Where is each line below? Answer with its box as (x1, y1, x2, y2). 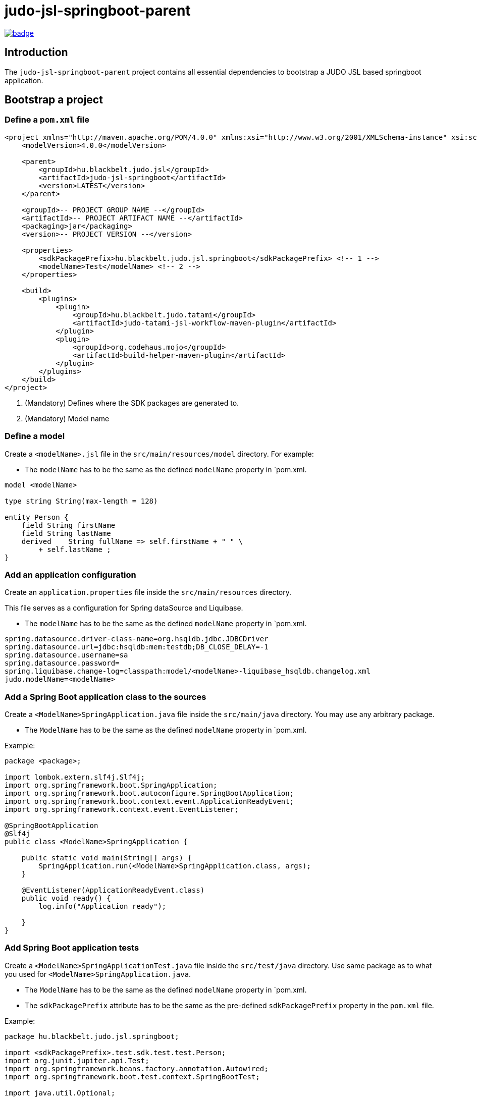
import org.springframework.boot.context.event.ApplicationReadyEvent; (5, 797, 294, 806)
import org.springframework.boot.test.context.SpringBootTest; (5, 1072, 260, 1081)
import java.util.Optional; (5, 1088, 116, 1097)
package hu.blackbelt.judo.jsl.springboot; (5, 1032, 179, 1040)
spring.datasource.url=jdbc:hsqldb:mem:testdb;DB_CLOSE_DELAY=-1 (5, 643, 269, 651)
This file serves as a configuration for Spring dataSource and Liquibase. (5, 603, 243, 613)
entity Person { (5, 513, 69, 521)
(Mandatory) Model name (25, 414, 110, 423)
